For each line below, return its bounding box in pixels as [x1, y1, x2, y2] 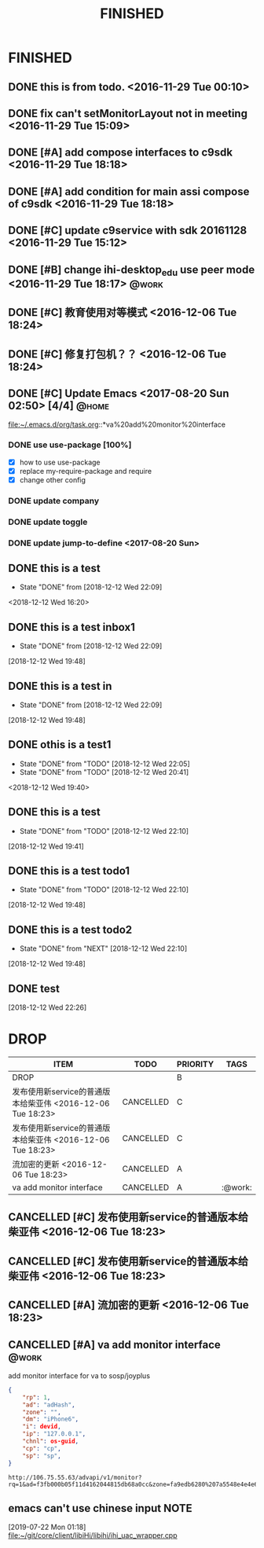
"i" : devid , [22, 1423, 61, 1431]
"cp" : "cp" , [22, 1444, 61, 1452]
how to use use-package [19, 457, 101, 467]
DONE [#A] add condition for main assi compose [8, 185, 250, 198]
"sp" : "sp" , [22, 1451, 61, 1460]
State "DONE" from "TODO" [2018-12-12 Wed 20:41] [19, 767, 189, 776]
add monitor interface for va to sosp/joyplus [8, 1370, 151, 1380]
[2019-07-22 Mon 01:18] [8, 1522, 86, 1532]
